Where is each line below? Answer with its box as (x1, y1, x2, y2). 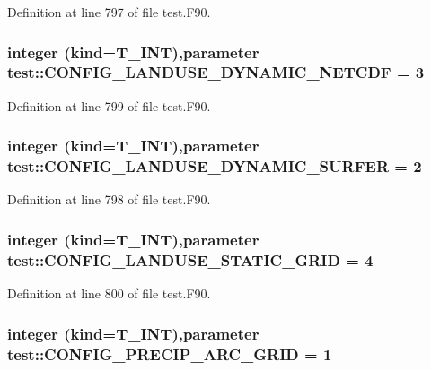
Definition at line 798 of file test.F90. (7, 190, 211, 209)
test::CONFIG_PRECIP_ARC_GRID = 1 (7, 342, 332, 365)
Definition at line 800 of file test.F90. (7, 284, 211, 303)
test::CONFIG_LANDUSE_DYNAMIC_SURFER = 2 (7, 155, 422, 177)
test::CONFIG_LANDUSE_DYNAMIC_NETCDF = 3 (7, 61, 425, 83)
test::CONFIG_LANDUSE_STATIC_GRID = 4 (7, 248, 374, 271)
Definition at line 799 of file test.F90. (7, 96, 211, 115)
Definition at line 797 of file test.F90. (7, 3, 211, 21)
